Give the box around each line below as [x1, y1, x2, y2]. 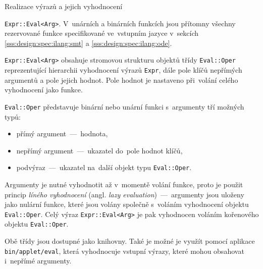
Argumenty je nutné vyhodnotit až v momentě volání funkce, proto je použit [5, 179, 243, 190]
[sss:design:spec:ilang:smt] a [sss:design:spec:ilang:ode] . [5, 37, 172, 48]
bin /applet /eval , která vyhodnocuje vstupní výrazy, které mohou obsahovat [5, 245, 244, 256]
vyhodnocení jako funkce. [5, 84, 83, 95]
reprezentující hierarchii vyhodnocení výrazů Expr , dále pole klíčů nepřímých [5, 65, 242, 75]
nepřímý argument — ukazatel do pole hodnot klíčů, [16, 145, 183, 155]
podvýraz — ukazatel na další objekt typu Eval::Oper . [16, 162, 192, 173]
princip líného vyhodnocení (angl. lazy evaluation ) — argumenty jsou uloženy [5, 189, 244, 199]
